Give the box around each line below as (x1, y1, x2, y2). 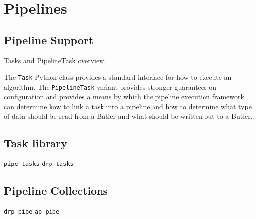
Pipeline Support (4, 32, 94, 47)
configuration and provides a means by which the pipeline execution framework (4, 91, 244, 102)
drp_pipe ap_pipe (4, 208, 60, 216)
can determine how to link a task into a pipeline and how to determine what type (4, 101, 252, 111)
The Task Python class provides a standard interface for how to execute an (4, 72, 232, 82)
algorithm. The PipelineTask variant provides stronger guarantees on (4, 81, 217, 92)
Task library (4, 135, 68, 150)
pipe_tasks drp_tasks (4, 161, 74, 168)
